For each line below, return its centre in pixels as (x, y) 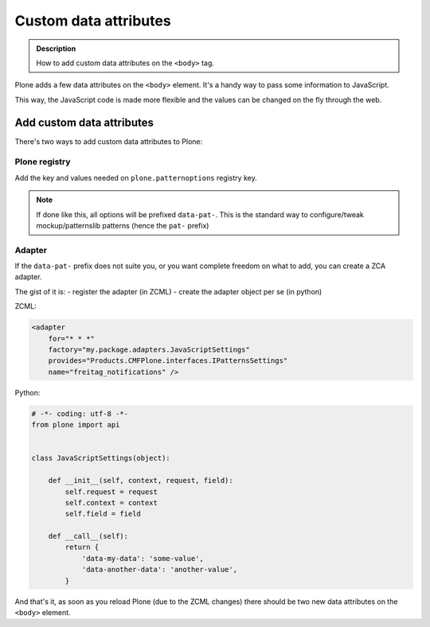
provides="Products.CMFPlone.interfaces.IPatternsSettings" (168, 361)
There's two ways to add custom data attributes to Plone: (109, 141)
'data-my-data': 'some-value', (143, 558)
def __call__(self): (88, 536)
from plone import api (76, 425)
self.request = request (111, 492)
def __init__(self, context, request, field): (141, 481)
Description (56, 49)
